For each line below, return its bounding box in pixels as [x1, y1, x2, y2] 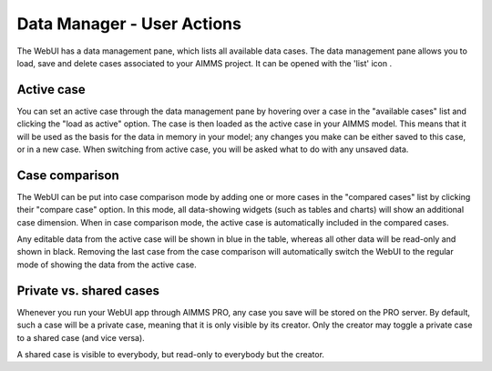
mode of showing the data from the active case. [16, 259, 198, 270]
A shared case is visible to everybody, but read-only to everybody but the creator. [16, 348, 325, 359]
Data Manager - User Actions [16, 14, 241, 34]
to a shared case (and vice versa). [16, 332, 145, 343]
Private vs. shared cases [16, 283, 159, 298]
